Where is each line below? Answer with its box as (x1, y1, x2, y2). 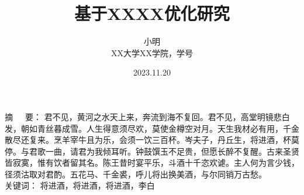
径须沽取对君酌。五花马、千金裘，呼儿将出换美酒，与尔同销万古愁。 (5, 167, 267, 180)
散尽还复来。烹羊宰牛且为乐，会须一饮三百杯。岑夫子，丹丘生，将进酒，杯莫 (5, 134, 299, 146)
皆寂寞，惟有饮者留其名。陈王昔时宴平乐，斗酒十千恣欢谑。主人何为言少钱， (5, 156, 299, 169)
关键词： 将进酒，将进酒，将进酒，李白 (5, 179, 155, 191)
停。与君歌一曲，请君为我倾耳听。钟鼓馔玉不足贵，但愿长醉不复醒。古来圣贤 (5, 145, 299, 157)
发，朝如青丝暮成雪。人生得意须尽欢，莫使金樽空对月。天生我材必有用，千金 (5, 122, 299, 134)
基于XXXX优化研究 (74, 1, 230, 25)
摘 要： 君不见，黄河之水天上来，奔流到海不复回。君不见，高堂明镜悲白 (5, 110, 290, 122)
